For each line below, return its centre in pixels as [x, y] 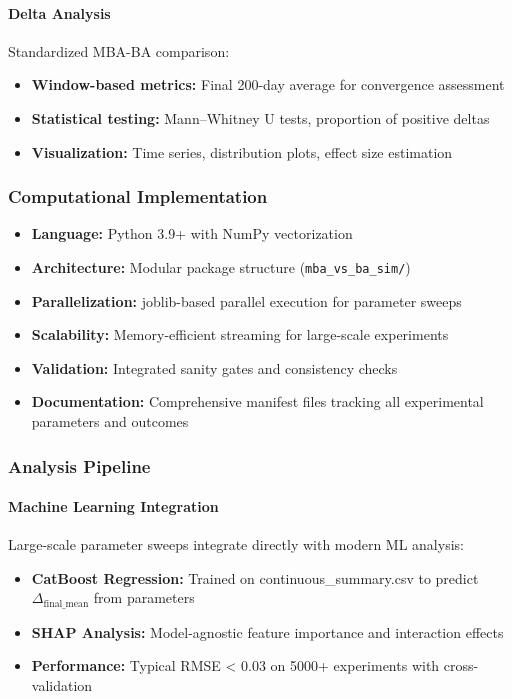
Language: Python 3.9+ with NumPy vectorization [192, 233]
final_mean [66, 603]
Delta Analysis [59, 12]
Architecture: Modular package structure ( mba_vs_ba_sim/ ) [221, 266]
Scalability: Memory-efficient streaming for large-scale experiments [240, 334]
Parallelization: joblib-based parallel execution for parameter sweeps [246, 300]
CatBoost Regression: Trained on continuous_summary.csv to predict [255, 577]
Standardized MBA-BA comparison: [119, 50]
